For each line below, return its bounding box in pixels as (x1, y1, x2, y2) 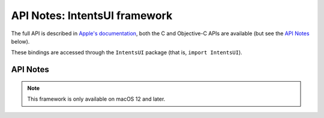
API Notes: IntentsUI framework (11, 9, 173, 22)
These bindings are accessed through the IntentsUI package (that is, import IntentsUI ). (11, 49, 242, 56)
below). (11, 38, 30, 45)
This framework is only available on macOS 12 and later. (27, 95, 166, 103)
